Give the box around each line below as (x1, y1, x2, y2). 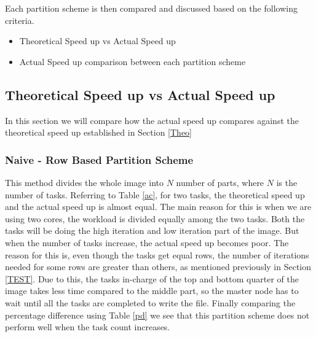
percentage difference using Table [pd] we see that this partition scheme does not (5, 308, 310, 321)
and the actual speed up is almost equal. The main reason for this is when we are (5, 200, 312, 213)
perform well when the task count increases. (5, 320, 170, 333)
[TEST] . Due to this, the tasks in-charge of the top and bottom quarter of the (5, 272, 299, 285)
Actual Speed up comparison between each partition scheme (19, 55, 246, 68)
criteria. (5, 14, 34, 26)
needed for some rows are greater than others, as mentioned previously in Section (5, 260, 312, 273)
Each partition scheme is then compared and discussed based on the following (5, 2, 298, 14)
